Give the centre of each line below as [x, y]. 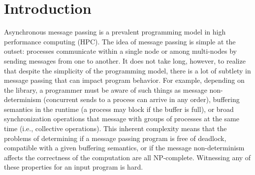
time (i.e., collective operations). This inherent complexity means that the [115, 128]
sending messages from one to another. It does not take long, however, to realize [125, 60]
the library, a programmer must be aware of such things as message [106, 89]
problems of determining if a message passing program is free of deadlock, [115, 138]
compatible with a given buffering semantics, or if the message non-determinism [124, 148]
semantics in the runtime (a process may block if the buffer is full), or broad [119, 109]
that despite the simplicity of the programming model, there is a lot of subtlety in [127, 70]
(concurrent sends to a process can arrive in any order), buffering [142, 99]
